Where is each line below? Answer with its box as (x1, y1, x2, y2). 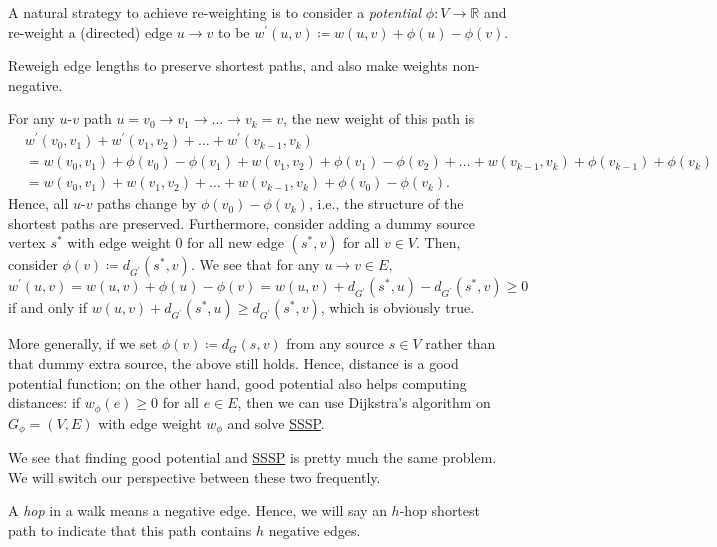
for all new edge (187, 232, 284, 253)
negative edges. (268, 519, 361, 540)
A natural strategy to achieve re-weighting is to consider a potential (8, 2, 422, 22)
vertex (8, 232, 46, 253)
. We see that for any (190, 254, 320, 275)
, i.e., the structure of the (308, 193, 464, 214)
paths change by (97, 193, 197, 214)
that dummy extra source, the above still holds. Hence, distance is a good (8, 352, 459, 373)
